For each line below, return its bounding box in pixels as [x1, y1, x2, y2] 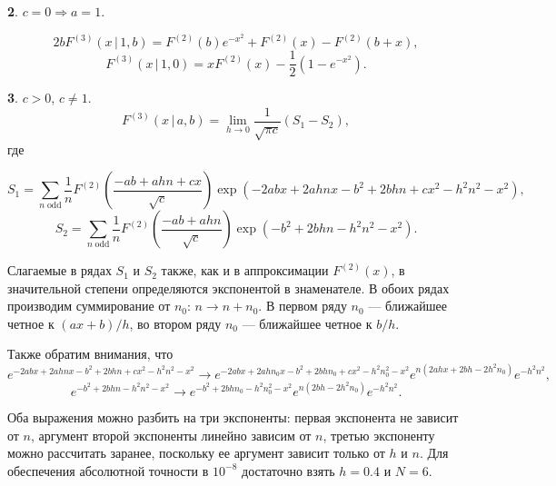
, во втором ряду [129, 313, 222, 332]
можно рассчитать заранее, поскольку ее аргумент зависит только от [7, 443, 385, 462]
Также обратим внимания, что [7, 344, 174, 363]
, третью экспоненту [323, 425, 435, 444]
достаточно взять [242, 461, 335, 480]
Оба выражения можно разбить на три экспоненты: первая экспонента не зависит [7, 408, 459, 427]
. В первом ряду [258, 296, 347, 315]
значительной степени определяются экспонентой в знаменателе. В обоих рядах [7, 278, 450, 297]
